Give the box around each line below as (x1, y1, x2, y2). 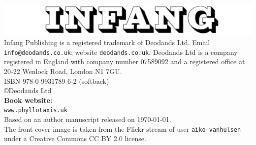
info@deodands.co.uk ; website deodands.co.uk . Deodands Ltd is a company (4, 47, 238, 57)
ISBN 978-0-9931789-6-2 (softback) (4, 75, 109, 86)
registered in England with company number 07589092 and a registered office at (4, 56, 245, 67)
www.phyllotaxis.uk (4, 107, 67, 114)
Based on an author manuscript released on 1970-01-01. (4, 114, 171, 124)
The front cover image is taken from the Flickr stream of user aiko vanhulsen (4, 123, 241, 134)
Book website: (4, 95, 53, 105)
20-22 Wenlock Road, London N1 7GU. (4, 66, 122, 76)
